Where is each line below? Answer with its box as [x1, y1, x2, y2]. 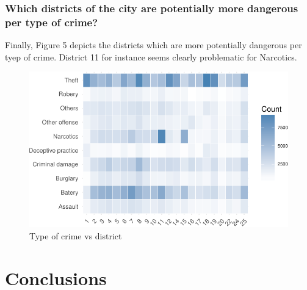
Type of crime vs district [29, 229, 122, 242]
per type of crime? [5, 14, 98, 29]
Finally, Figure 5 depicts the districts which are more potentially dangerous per [5, 38, 302, 51]
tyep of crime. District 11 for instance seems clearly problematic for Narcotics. [5, 50, 297, 63]
